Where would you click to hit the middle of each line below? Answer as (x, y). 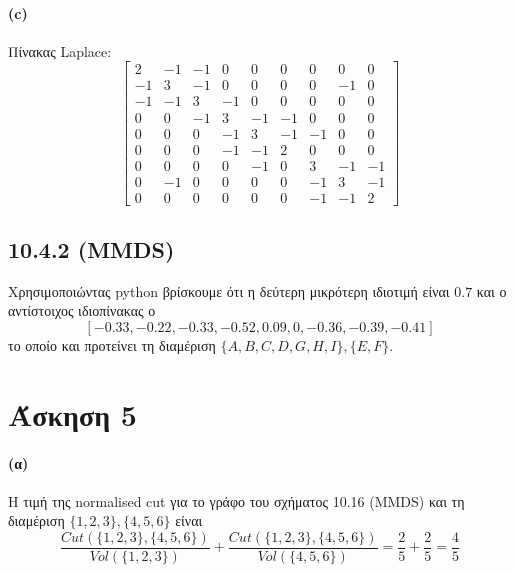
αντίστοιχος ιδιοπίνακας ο (82, 310)
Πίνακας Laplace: (60, 50)
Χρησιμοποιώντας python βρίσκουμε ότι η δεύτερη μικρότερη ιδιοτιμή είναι (229, 290)
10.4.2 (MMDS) (91, 249)
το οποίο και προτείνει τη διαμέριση (112, 345)
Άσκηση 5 (72, 413)
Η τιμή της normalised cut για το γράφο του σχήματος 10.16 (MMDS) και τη (236, 500)
